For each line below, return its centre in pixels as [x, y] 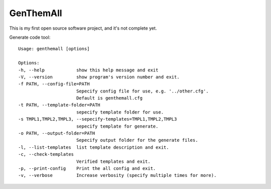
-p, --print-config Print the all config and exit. [87, 168]
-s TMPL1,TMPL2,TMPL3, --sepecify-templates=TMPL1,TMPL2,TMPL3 [98, 119]
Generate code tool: [30, 37]
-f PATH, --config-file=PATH [54, 84]
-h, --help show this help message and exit [88, 70]
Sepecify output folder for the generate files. [137, 140]
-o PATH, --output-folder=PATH [57, 133]
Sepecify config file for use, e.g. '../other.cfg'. [142, 91]
